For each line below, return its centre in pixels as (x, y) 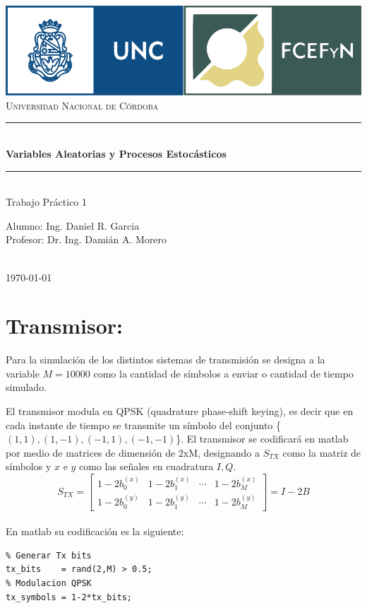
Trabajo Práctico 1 (47, 202)
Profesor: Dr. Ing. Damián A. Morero (86, 239)
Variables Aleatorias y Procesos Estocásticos (116, 153)
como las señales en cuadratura (146, 466)
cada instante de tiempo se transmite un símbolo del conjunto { (143, 425)
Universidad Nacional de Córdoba (82, 105)
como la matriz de (322, 452)
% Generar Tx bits (49, 555)
